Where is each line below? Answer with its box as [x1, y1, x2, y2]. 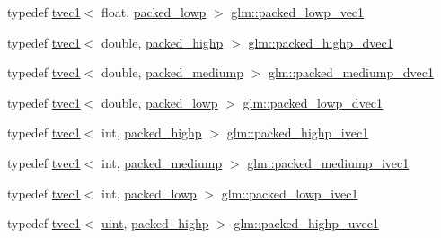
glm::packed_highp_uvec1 [234, 214, 379, 233]
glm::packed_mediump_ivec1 [247, 153, 410, 172]
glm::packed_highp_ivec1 [226, 123, 369, 142]
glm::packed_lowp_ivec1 [221, 183, 358, 202]
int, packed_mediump [101, 153, 223, 172]
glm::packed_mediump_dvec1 [268, 63, 434, 82]
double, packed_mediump [101, 63, 243, 82]
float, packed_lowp [101, 3, 207, 21]
